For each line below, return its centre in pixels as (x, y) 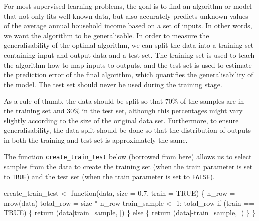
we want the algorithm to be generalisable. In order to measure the (107, 35)
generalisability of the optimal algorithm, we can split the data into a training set (129, 45)
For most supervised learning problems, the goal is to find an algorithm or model (128, 6)
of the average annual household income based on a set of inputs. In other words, (128, 26)
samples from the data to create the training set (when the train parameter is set (128, 166)
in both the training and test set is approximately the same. (96, 140)
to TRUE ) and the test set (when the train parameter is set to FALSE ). (109, 176)
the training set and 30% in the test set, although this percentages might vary (123, 110)
